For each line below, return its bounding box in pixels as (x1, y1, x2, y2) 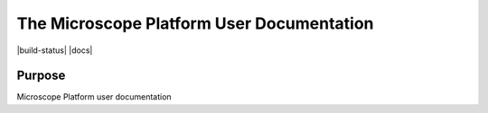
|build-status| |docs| (16, 45, 93, 56)
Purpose (16, 68, 66, 83)
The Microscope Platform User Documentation (16, 13, 374, 33)
